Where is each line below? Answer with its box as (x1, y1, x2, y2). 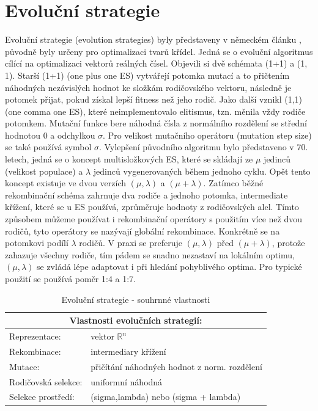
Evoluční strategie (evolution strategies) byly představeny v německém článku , (5, 33, 301, 46)
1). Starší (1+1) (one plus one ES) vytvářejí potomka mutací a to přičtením (5, 68, 290, 81)
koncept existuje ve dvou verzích (5, 176, 127, 189)
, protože (272, 236, 305, 249)
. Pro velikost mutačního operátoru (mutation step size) (103, 128, 312, 141)
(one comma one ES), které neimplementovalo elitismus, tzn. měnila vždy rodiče (5, 104, 306, 117)
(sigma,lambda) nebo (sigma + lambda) (91, 390, 241, 403)
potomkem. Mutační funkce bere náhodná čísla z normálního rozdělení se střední (5, 117, 307, 129)
